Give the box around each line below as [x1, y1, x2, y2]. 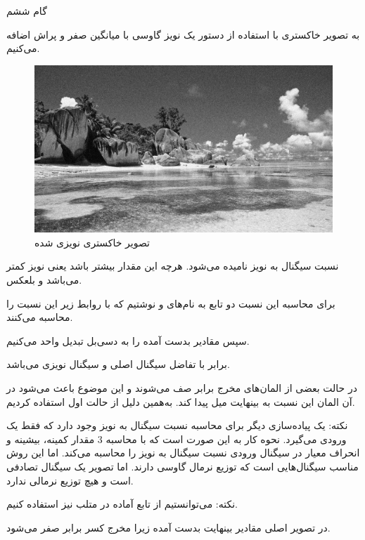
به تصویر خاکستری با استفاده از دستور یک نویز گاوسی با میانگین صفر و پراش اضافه [6, 27, 360, 41]
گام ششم [6, 4, 47, 18]
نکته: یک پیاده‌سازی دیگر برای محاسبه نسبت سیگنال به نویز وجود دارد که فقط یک [6, 418, 348, 433]
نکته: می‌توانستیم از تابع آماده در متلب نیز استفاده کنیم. [6, 496, 238, 511]
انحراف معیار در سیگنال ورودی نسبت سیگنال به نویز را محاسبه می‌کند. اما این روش [6, 445, 360, 460]
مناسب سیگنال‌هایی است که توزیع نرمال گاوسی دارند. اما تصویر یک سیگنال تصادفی [6, 459, 359, 473]
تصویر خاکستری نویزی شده [34, 235, 150, 249]
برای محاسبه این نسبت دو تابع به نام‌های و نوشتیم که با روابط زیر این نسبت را [6, 296, 335, 310]
